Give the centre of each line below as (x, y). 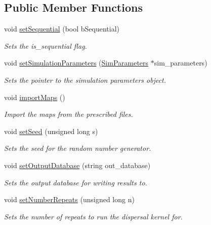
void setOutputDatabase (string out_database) (77, 165)
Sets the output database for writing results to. (76, 182)
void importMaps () (35, 97)
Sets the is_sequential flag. (46, 45)
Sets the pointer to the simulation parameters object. (85, 79)
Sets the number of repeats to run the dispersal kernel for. (93, 216)
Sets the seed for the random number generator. (78, 148)
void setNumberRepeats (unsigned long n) (69, 199)
